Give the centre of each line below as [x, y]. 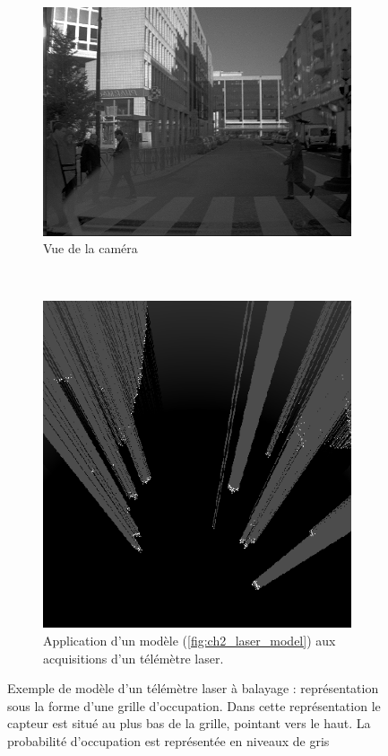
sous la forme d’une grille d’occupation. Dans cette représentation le [194, 705]
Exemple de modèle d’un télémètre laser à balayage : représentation [193, 688]
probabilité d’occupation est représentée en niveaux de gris [168, 741]
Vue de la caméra [91, 248]
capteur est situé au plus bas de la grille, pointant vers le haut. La [189, 723]
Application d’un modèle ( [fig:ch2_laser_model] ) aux [190, 641]
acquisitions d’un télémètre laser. [134, 658]
